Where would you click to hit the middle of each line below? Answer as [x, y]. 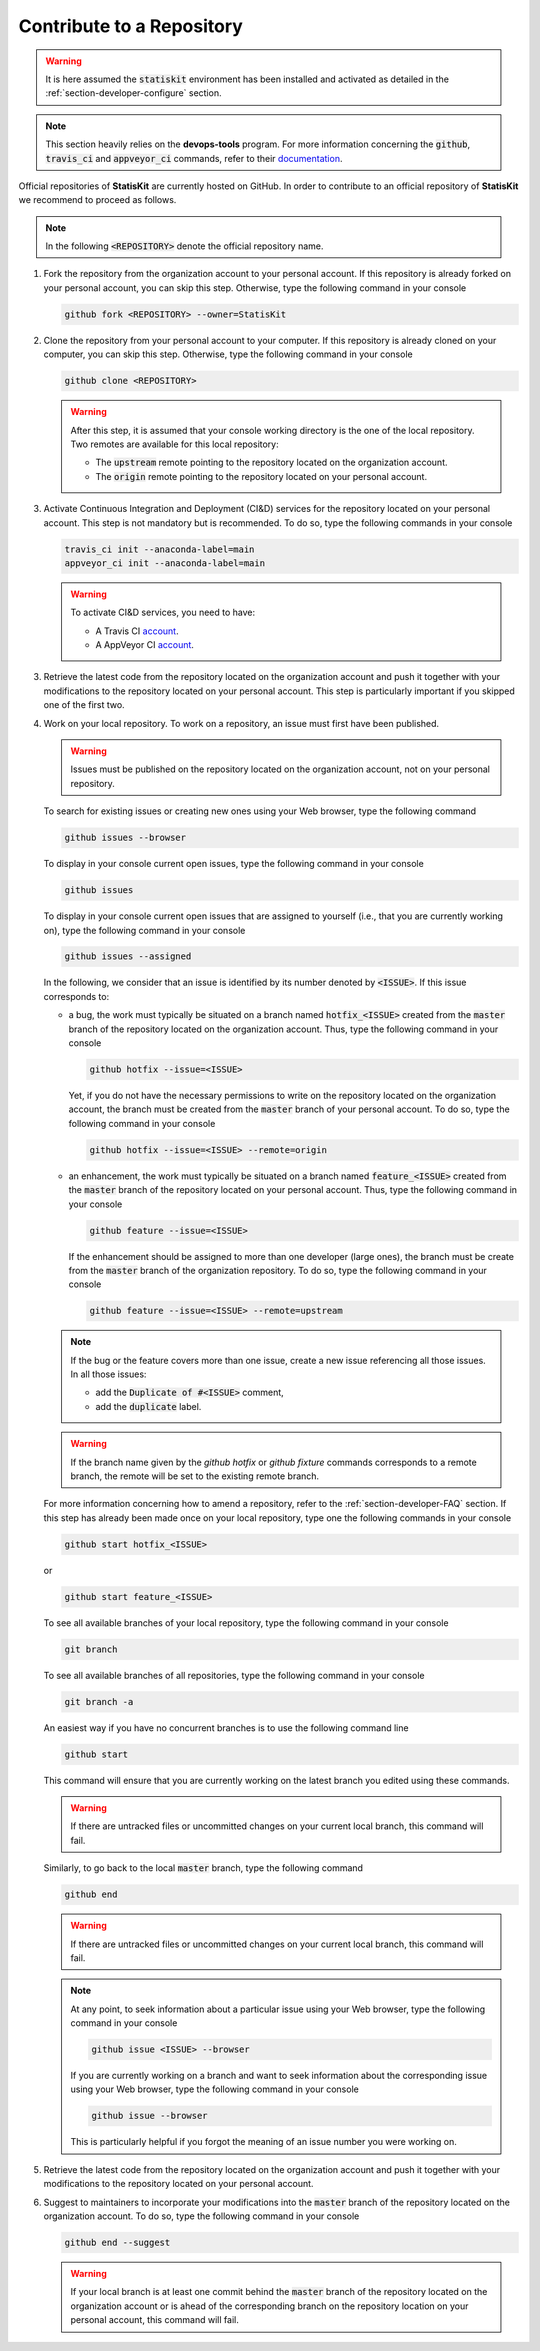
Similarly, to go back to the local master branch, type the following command [203, 1868]
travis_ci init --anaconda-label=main [159, 549]
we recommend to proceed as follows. [97, 200]
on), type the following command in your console [144, 930]
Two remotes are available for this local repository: [174, 444]
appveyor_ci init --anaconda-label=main [164, 563]
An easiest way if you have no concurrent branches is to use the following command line [226, 1727]
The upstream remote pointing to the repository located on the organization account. [271, 462]
